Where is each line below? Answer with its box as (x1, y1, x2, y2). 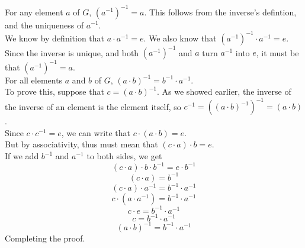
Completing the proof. (5, 231, 85, 244)
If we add (5, 150, 39, 162)
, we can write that (61, 126, 131, 139)
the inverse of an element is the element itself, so (5, 100, 181, 112)
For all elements (5, 73, 63, 86)
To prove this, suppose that (5, 85, 104, 98)
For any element (5, 5, 63, 18)
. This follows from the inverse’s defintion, (144, 5, 297, 18)
